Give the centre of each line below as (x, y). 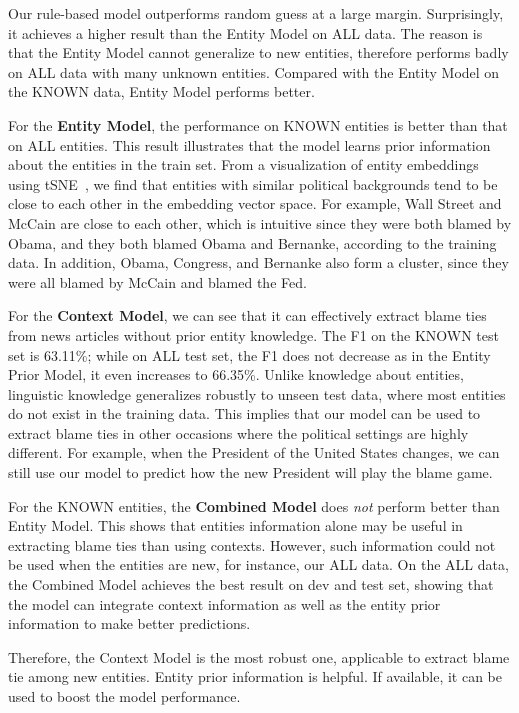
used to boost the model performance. (124, 696)
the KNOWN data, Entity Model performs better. (161, 91)
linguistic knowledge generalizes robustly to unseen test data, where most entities (257, 393)
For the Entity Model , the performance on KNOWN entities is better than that (258, 124)
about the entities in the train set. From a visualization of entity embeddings (243, 164)
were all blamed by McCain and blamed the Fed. (157, 281)
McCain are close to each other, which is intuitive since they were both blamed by (260, 222)
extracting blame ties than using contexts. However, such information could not (252, 544)
